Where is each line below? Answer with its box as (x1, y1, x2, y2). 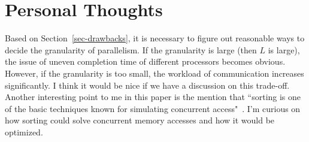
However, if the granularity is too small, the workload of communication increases (5, 67, 304, 79)
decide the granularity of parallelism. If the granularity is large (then (5, 43, 257, 56)
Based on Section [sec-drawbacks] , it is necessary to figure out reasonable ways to (5, 32, 305, 44)
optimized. (5, 125, 43, 138)
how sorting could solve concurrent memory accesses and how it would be (5, 114, 275, 126)
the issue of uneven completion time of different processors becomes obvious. (5, 55, 286, 68)
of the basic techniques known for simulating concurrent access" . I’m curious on (5, 102, 301, 114)
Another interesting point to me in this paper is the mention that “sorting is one (5, 90, 301, 103)
